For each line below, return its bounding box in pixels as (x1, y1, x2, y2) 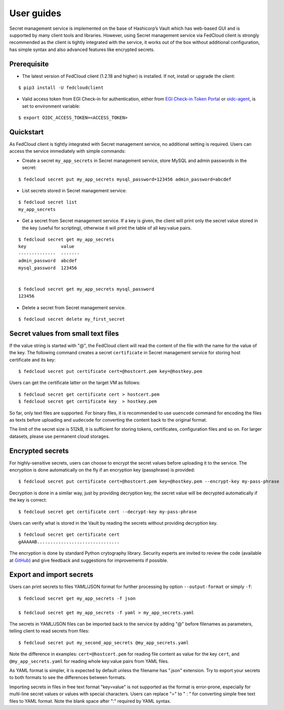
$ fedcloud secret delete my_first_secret (18, 316, 125, 322)
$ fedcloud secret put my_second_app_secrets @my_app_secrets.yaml (18, 640, 189, 645)
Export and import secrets (9, 570, 93, 579)
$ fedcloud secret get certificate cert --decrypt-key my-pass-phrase (18, 509, 197, 515)
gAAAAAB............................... (18, 539, 120, 545)
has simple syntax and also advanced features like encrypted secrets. (9, 46, 155, 53)
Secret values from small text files (9, 329, 119, 338)
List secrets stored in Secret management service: (22, 188, 127, 194)
